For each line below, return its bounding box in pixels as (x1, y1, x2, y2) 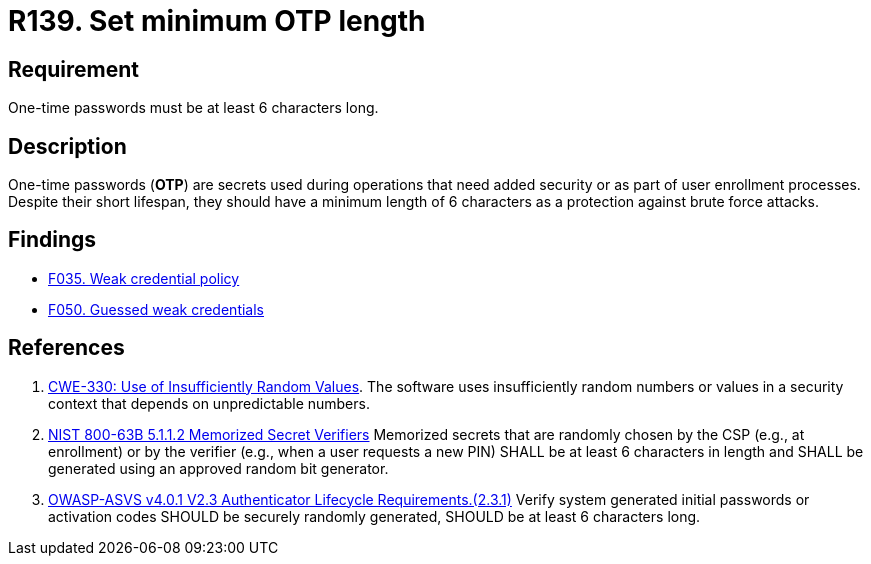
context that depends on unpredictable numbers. (48, 394, 370, 412)
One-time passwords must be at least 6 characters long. (8, 99, 379, 117)
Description (8, 133, 127, 159)
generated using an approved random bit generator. (48, 459, 389, 477)
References (8, 335, 125, 361)
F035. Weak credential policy (48, 269, 240, 287)
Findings (8, 227, 97, 253)
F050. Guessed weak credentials (48, 300, 264, 318)
